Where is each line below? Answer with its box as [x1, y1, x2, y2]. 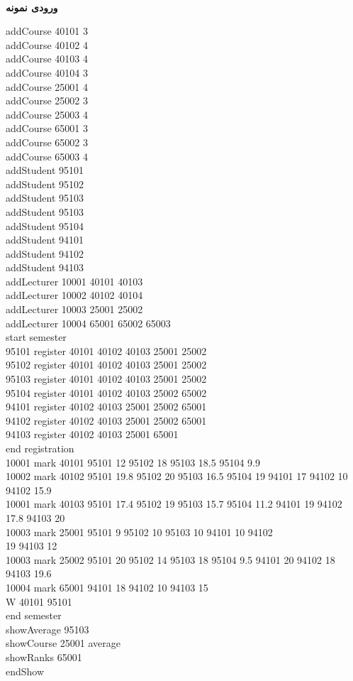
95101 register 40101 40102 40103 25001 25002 [6, 343, 207, 358]
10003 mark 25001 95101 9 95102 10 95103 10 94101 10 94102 [6, 524, 273, 539]
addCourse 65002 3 [6, 134, 89, 149]
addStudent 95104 [6, 218, 84, 233]
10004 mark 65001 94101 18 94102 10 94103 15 [6, 579, 208, 594]
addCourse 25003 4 [6, 107, 89, 121]
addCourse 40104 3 [6, 65, 89, 80]
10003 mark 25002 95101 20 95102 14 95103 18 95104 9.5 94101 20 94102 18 [6, 552, 335, 567]
